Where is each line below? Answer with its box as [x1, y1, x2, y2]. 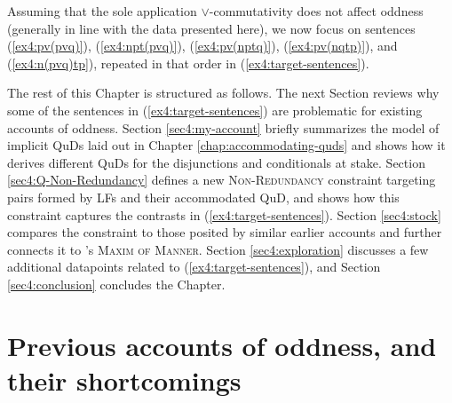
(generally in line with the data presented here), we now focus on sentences [7, 19, 416, 37]
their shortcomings [7, 361, 242, 398]
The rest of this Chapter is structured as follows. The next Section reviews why [7, 83, 440, 102]
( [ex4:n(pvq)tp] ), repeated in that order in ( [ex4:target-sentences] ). [7, 53, 369, 72]
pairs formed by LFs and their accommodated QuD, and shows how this [7, 187, 400, 206]
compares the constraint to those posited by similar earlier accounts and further [7, 223, 442, 241]
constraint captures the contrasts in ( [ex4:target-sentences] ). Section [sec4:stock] [7, 205, 441, 224]
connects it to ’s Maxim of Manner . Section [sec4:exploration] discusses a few [7, 240, 429, 258]
